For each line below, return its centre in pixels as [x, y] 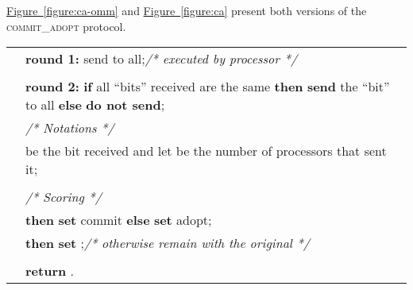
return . [50, 271]
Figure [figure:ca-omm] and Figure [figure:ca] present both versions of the [187, 10]
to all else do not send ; [95, 105]
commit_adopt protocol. [66, 26]
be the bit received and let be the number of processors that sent [206, 151]
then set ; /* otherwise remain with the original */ [168, 243]
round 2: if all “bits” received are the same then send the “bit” [208, 87]
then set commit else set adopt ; [119, 220]
